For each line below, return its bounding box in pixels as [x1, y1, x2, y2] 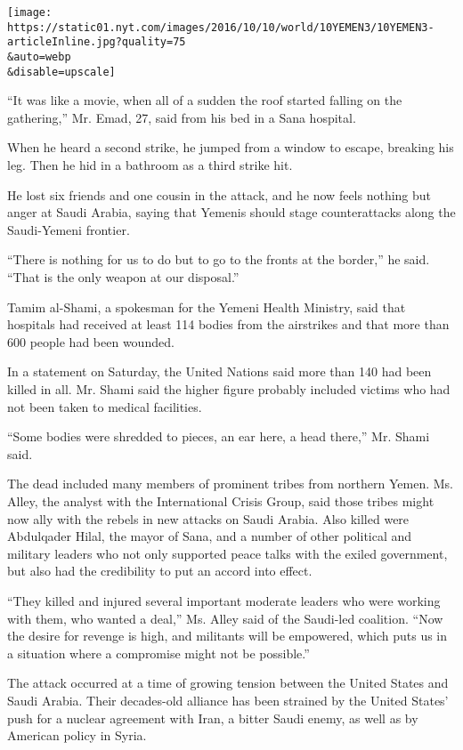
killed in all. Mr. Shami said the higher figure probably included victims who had [7, 380, 451, 398]
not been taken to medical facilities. [7, 397, 202, 415]
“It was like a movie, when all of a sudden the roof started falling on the [7, 91, 402, 109]
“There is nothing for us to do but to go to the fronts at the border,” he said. [7, 250, 430, 269]
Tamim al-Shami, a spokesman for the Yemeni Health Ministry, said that [7, 297, 406, 316]
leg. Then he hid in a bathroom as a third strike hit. [7, 156, 293, 174]
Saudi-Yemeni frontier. [7, 220, 130, 238]
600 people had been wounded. [7, 332, 175, 351]
